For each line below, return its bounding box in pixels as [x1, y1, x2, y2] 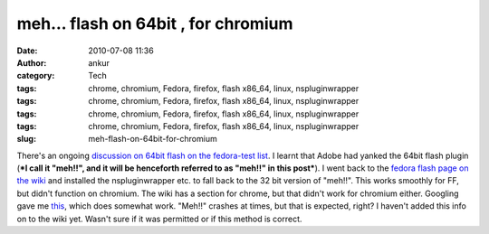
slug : [16, 134, 36, 145]
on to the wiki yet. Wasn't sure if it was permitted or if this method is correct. [16, 213, 302, 224]
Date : [16, 45, 38, 56]
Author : [16, 57, 47, 68]
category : [16, 70, 55, 81]
